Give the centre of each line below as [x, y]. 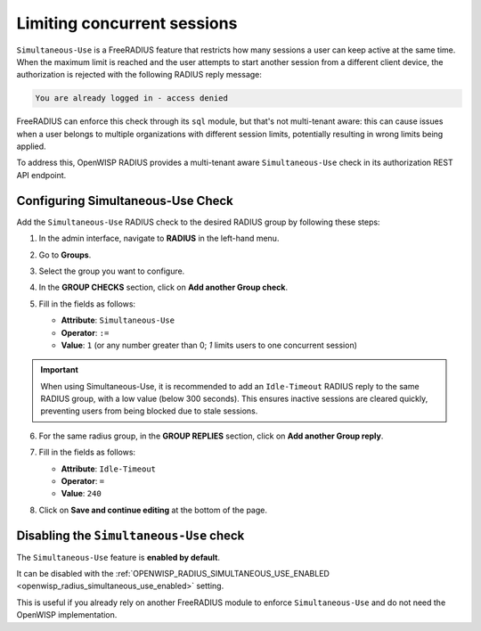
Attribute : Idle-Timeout [108, 469]
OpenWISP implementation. [67, 615]
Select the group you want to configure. [112, 271]
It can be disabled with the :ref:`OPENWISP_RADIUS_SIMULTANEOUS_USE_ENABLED [173, 574]
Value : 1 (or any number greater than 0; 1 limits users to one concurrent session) [209, 345]
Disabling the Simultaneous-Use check [130, 535]
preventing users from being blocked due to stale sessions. [149, 411]
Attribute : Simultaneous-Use [118, 320]
